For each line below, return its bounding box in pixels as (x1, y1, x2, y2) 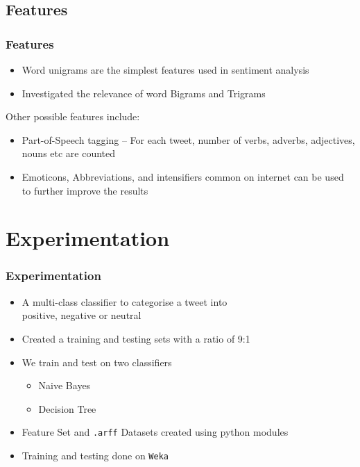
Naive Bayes (38, 378, 91, 393)
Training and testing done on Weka (22, 448, 169, 462)
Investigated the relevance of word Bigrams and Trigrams (22, 85, 266, 100)
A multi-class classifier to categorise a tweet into (22, 294, 228, 309)
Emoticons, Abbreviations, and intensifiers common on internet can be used (22, 169, 344, 183)
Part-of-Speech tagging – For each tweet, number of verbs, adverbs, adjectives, (22, 132, 355, 147)
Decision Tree (38, 401, 96, 416)
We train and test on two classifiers (22, 354, 172, 369)
